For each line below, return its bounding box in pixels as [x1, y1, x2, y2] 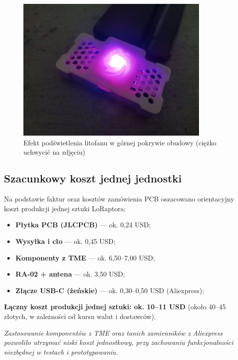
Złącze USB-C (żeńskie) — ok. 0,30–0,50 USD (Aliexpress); [15, 285, 204, 295]
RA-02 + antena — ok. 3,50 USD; [15, 269, 125, 279]
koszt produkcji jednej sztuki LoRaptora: [4, 203, 126, 213]
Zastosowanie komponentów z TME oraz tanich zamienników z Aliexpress [4, 327, 223, 338]
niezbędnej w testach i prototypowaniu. [4, 346, 119, 357]
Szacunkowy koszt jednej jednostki [4, 171, 182, 186]
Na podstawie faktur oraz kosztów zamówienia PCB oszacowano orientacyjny [4, 194, 235, 204]
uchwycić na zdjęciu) [23, 147, 85, 157]
